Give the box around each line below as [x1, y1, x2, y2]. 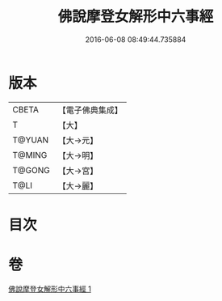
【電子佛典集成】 [57, 104, 123, 116]
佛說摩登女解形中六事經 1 [8, 284, 91, 294]
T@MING [12, 149, 48, 160]
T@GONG [12, 164, 50, 176]
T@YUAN [12, 134, 49, 146]
